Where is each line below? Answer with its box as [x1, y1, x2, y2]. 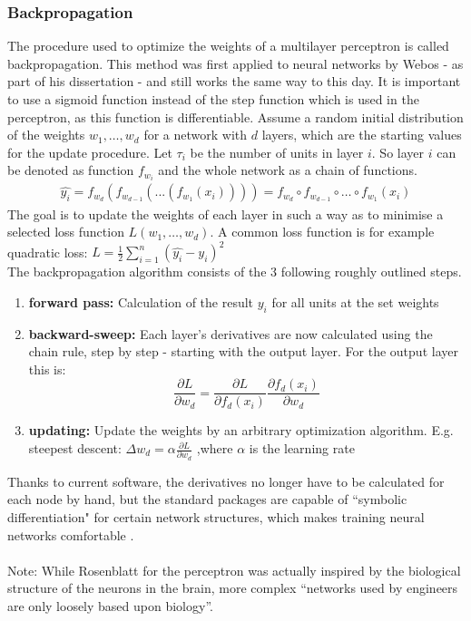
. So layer [371, 142, 425, 161]
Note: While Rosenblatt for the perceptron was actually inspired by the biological [7, 560, 461, 579]
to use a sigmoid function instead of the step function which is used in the [7, 90, 419, 108]
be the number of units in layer [190, 142, 364, 161]
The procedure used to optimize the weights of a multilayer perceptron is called [7, 36, 449, 55]
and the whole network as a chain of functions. [158, 160, 417, 180]
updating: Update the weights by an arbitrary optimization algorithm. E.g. [28, 421, 454, 440]
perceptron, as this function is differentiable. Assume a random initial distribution [7, 107, 464, 126]
